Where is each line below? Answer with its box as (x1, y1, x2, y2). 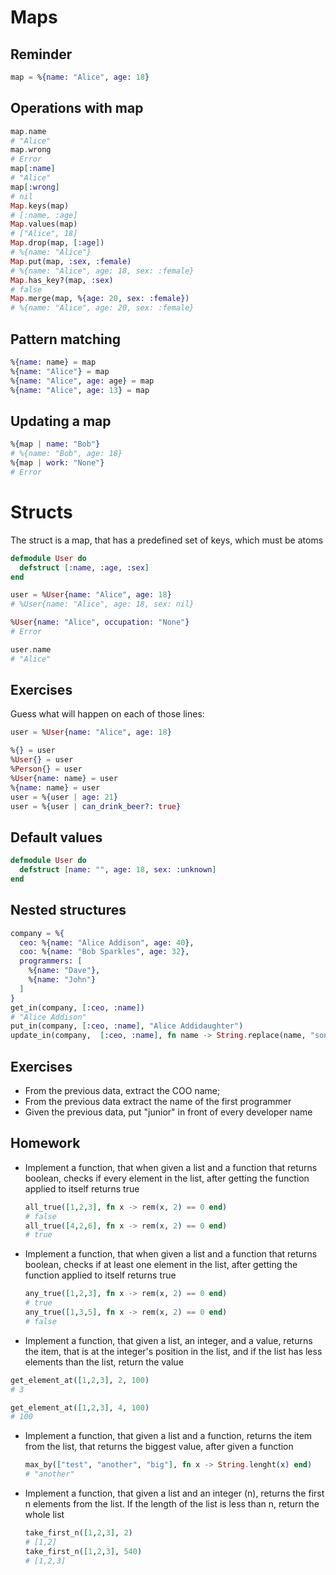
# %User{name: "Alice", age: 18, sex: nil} (10, 599, 195, 610)
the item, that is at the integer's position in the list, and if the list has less (24, 1345, 323, 1357)
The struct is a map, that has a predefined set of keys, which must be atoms (10, 534, 324, 546)
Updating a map (10, 412, 112, 430)
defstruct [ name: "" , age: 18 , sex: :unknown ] (19, 865, 217, 875)
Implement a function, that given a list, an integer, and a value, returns (24, 1334, 313, 1346)
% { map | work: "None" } (10, 458, 105, 468)
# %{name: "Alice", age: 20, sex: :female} (10, 303, 195, 313)
